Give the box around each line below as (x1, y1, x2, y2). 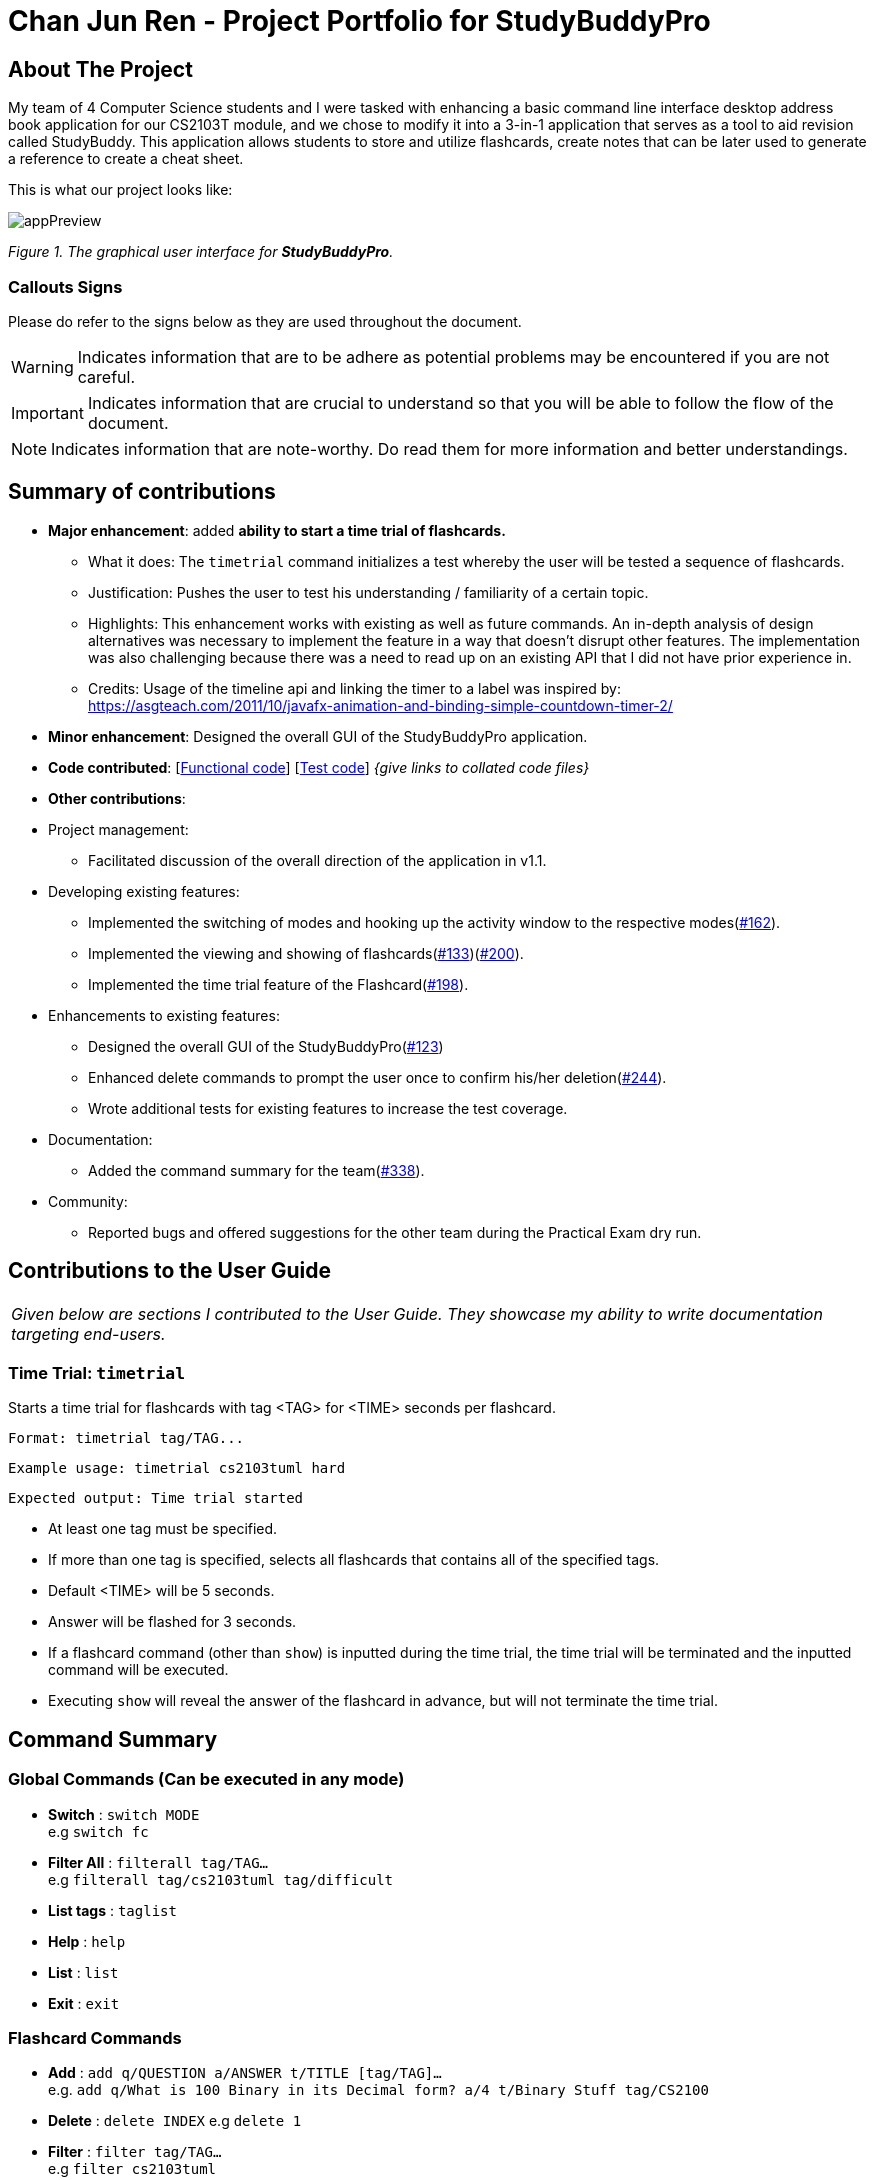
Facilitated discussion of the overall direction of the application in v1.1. (88, 851, 547, 869)
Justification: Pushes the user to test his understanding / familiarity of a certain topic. (88, 583, 649, 601)
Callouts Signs (8, 276, 123, 297)
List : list (48, 1963, 119, 1981)
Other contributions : (48, 789, 186, 807)
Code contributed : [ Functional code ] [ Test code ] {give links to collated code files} (48, 758, 590, 776)
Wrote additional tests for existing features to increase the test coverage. (88, 1099, 568, 1117)
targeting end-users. (11, 1323, 166, 1344)
